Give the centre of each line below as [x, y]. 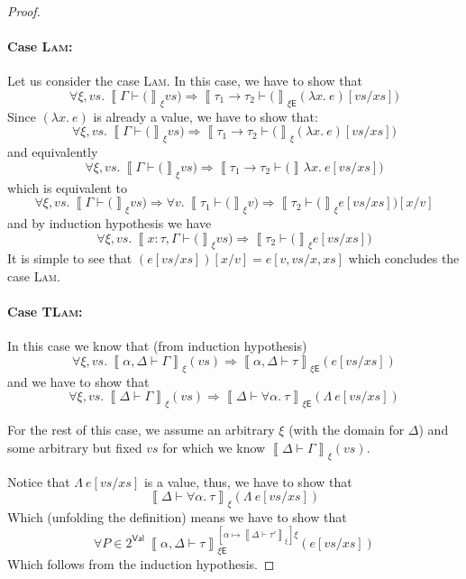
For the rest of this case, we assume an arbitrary [141, 430]
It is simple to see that [70, 258]
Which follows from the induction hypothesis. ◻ [141, 563]
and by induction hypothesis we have [110, 222]
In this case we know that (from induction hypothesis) [157, 346]
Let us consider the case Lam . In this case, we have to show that [185, 81]
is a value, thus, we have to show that [248, 481]
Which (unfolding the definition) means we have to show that [177, 516]
